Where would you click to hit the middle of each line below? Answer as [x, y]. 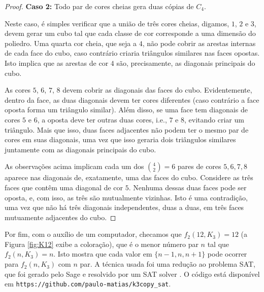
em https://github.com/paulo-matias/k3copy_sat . [88, 284]
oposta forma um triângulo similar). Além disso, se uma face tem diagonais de [126, 110]
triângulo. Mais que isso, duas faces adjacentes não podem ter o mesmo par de [127, 129]
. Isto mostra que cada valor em [103, 254]
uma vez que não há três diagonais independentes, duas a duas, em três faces [124, 207]
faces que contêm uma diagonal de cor [64, 187]
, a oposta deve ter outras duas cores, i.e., [102, 119]
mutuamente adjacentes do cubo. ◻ [60, 217]
